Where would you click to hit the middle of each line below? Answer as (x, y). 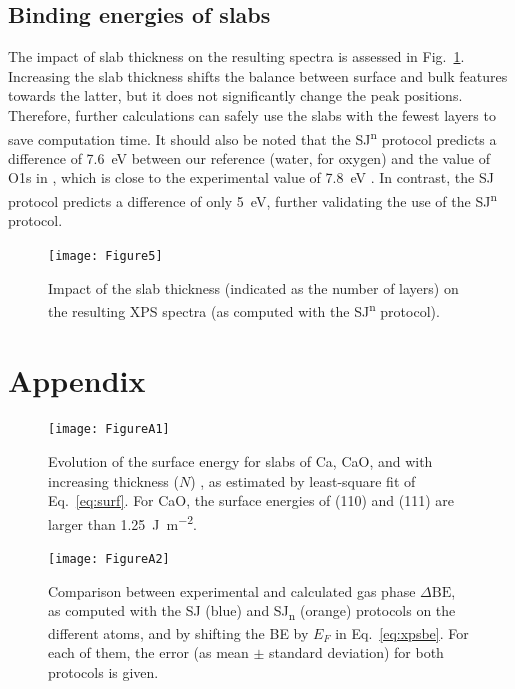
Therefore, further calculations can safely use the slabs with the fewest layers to (252, 114)
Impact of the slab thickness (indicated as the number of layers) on (253, 287)
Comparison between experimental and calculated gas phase (232, 590)
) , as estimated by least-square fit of (303, 480)
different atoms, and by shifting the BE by (178, 632)
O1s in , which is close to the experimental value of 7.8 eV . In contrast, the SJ (251, 177)
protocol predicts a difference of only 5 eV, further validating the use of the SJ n (252, 199)
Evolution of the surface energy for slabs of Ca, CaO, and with (240, 461)
